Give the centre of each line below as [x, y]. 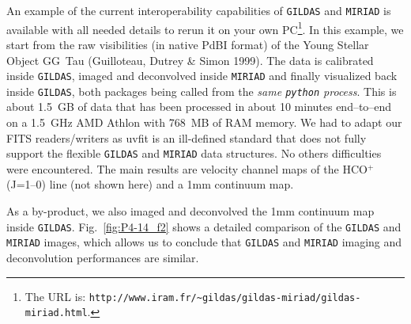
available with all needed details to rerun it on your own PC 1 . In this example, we [205, 28]
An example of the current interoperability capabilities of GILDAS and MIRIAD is [199, 10]
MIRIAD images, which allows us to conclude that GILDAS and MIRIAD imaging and [204, 242]
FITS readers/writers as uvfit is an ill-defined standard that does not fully [187, 137]
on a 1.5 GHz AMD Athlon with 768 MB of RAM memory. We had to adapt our [204, 122]
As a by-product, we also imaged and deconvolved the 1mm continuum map [190, 211]
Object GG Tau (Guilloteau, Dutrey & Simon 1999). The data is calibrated [190, 60]
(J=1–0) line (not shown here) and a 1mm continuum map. [150, 184]
